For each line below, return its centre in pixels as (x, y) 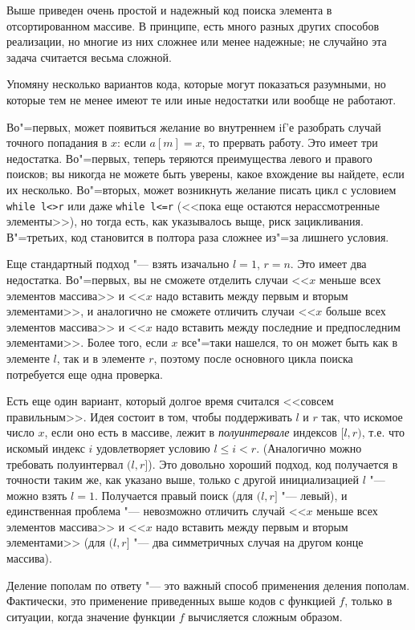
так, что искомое (362, 416)
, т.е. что (383, 432)
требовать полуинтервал (65, 463)
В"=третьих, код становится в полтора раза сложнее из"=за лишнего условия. (198, 236)
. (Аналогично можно (309, 447)
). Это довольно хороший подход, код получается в (273, 463)
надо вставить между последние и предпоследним (278, 326)
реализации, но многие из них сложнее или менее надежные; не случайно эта (197, 41)
